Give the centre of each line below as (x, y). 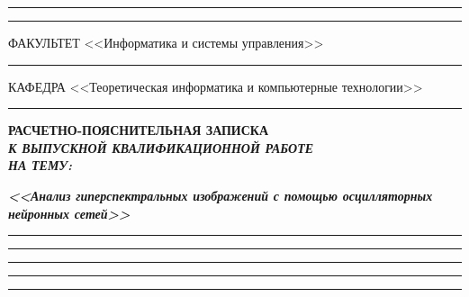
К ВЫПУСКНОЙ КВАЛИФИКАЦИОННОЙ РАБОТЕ (161, 147)
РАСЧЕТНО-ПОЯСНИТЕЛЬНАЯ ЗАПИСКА (139, 130)
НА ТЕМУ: (41, 165)
